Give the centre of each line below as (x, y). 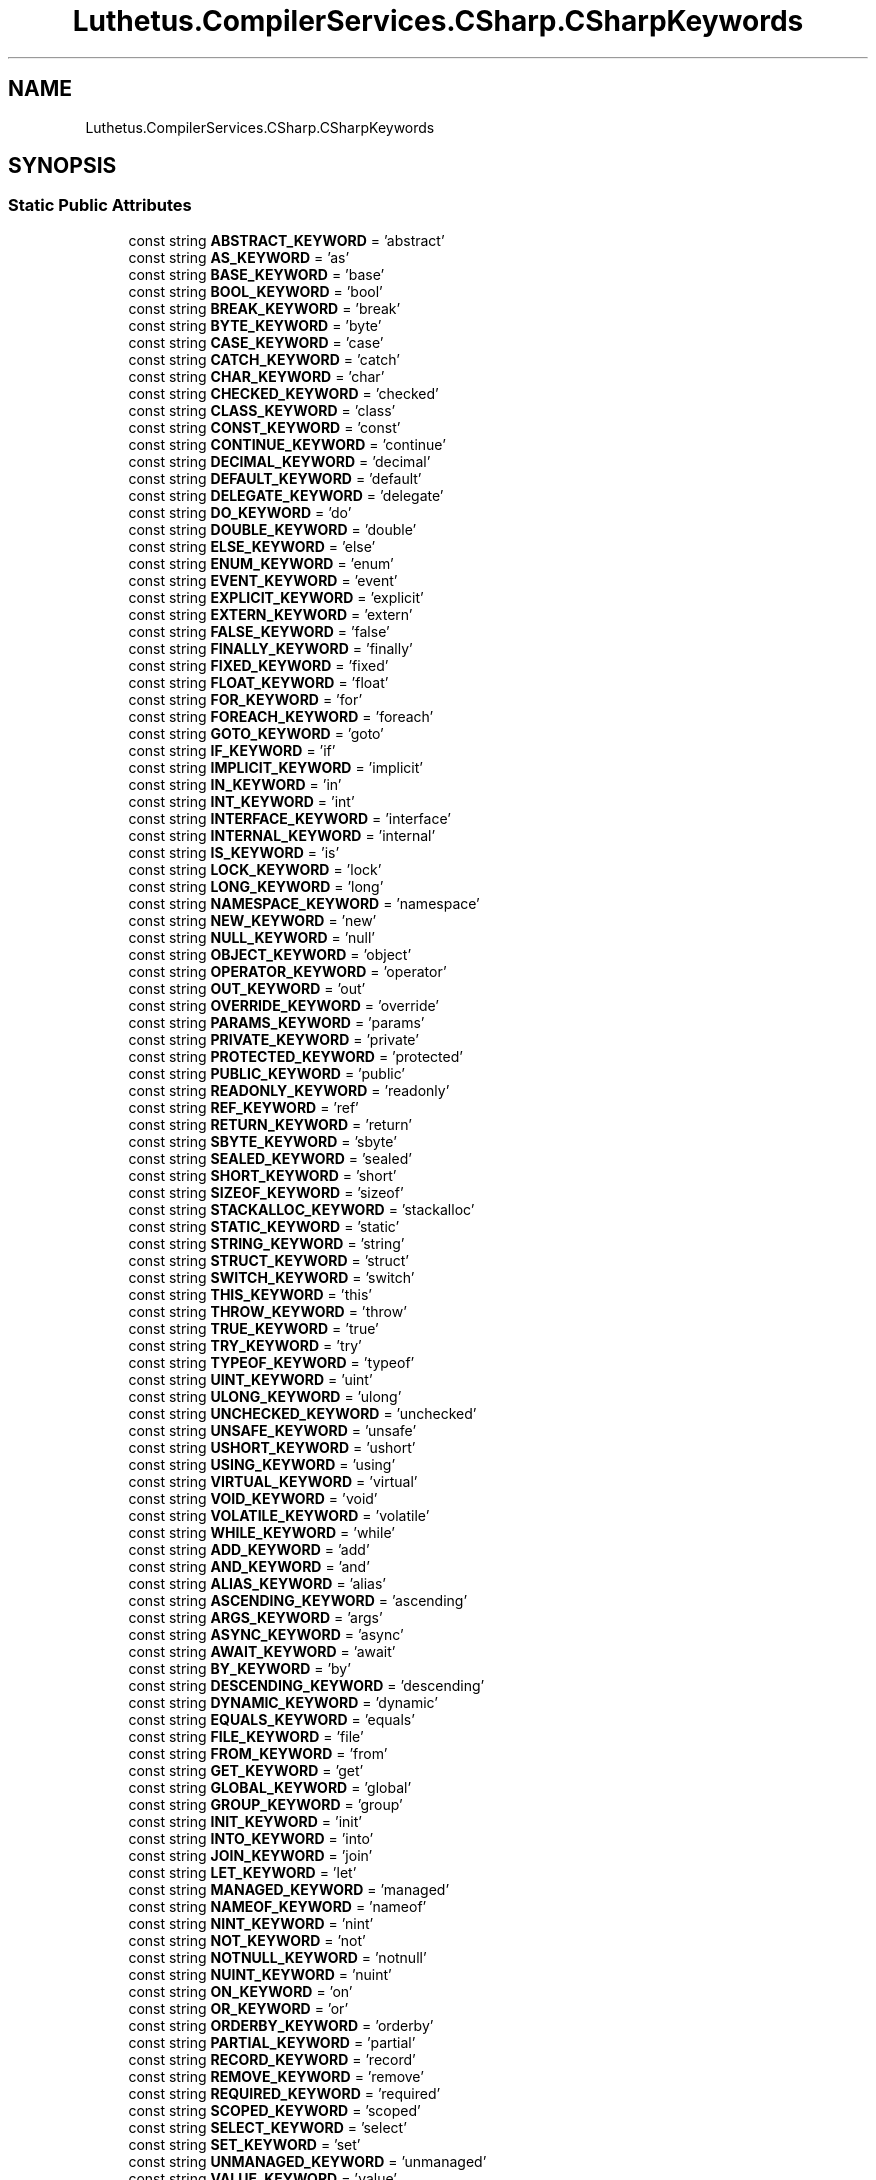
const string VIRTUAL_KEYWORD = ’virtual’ (273, 1481)
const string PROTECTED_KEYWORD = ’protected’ (295, 1056)
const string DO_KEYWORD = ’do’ (240, 512)
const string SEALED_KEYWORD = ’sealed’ (270, 1158)
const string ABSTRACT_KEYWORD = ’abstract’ (286, 240)
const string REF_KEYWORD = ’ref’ (243, 1107)
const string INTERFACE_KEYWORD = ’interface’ (289, 818)
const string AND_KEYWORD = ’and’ (249, 1566)
